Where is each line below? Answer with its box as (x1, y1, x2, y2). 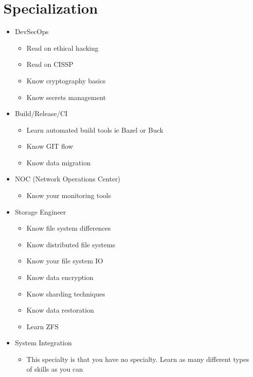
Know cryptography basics (26, 75, 106, 85)
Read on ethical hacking (26, 42, 98, 53)
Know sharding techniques (26, 288, 105, 298)
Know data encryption (26, 272, 94, 282)
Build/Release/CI (15, 108, 68, 119)
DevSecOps (15, 26, 49, 37)
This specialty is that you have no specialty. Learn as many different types (26, 354, 249, 364)
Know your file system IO (26, 256, 103, 266)
